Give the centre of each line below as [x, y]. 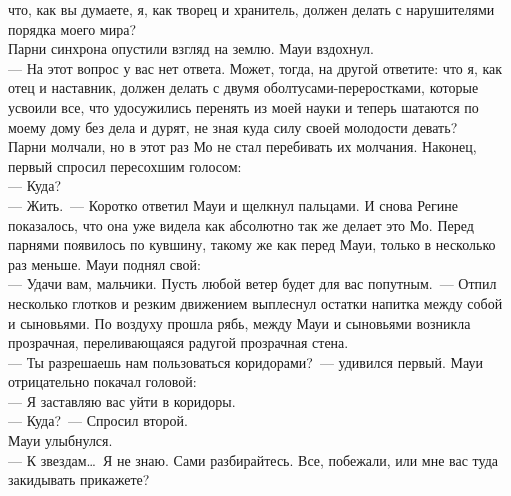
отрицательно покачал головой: [102, 381]
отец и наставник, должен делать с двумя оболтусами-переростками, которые [243, 87]
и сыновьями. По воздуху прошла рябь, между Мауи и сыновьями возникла [239, 322]
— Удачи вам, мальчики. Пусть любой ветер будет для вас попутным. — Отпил [252, 283]
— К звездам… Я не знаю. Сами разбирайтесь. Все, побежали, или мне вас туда [253, 459]
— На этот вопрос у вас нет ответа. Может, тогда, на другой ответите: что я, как [255, 67]
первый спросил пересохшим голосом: [125, 165]
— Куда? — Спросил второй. [98, 420]
